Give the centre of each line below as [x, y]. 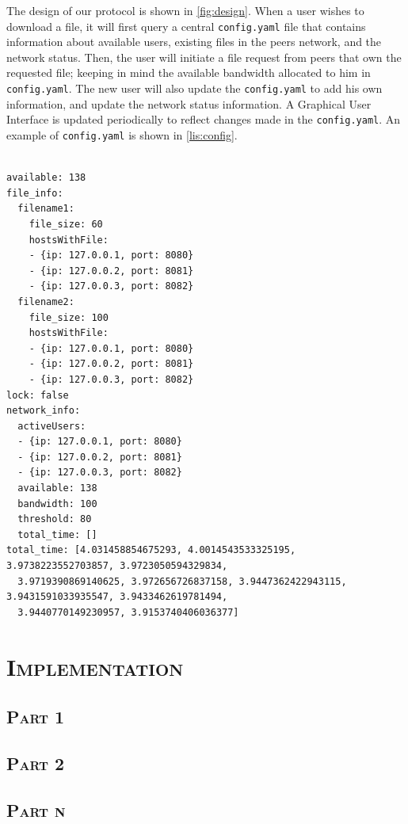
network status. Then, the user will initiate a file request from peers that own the [204, 57]
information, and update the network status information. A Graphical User [189, 103]
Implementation [95, 666]
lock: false [38, 395]
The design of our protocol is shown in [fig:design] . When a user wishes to [185, 10]
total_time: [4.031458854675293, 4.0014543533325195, [151, 550]
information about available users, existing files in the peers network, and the [194, 42]
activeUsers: [52, 426]
